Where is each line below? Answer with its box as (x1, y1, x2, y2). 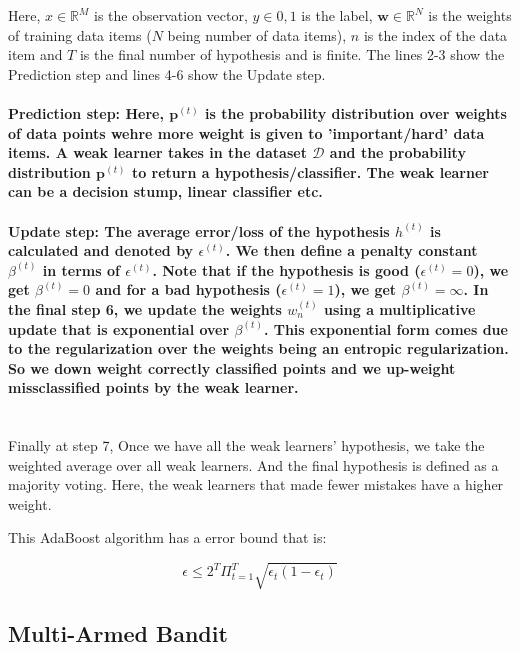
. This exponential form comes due (263, 318, 508, 339)
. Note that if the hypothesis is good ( (152, 259, 421, 280)
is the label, (301, 5, 373, 25)
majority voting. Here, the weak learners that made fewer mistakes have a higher (8, 474, 504, 495)
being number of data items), (167, 24, 347, 45)
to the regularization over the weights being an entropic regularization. (8, 338, 509, 359)
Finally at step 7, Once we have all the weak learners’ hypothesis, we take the (8, 435, 485, 456)
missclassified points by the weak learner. (8, 377, 299, 398)
